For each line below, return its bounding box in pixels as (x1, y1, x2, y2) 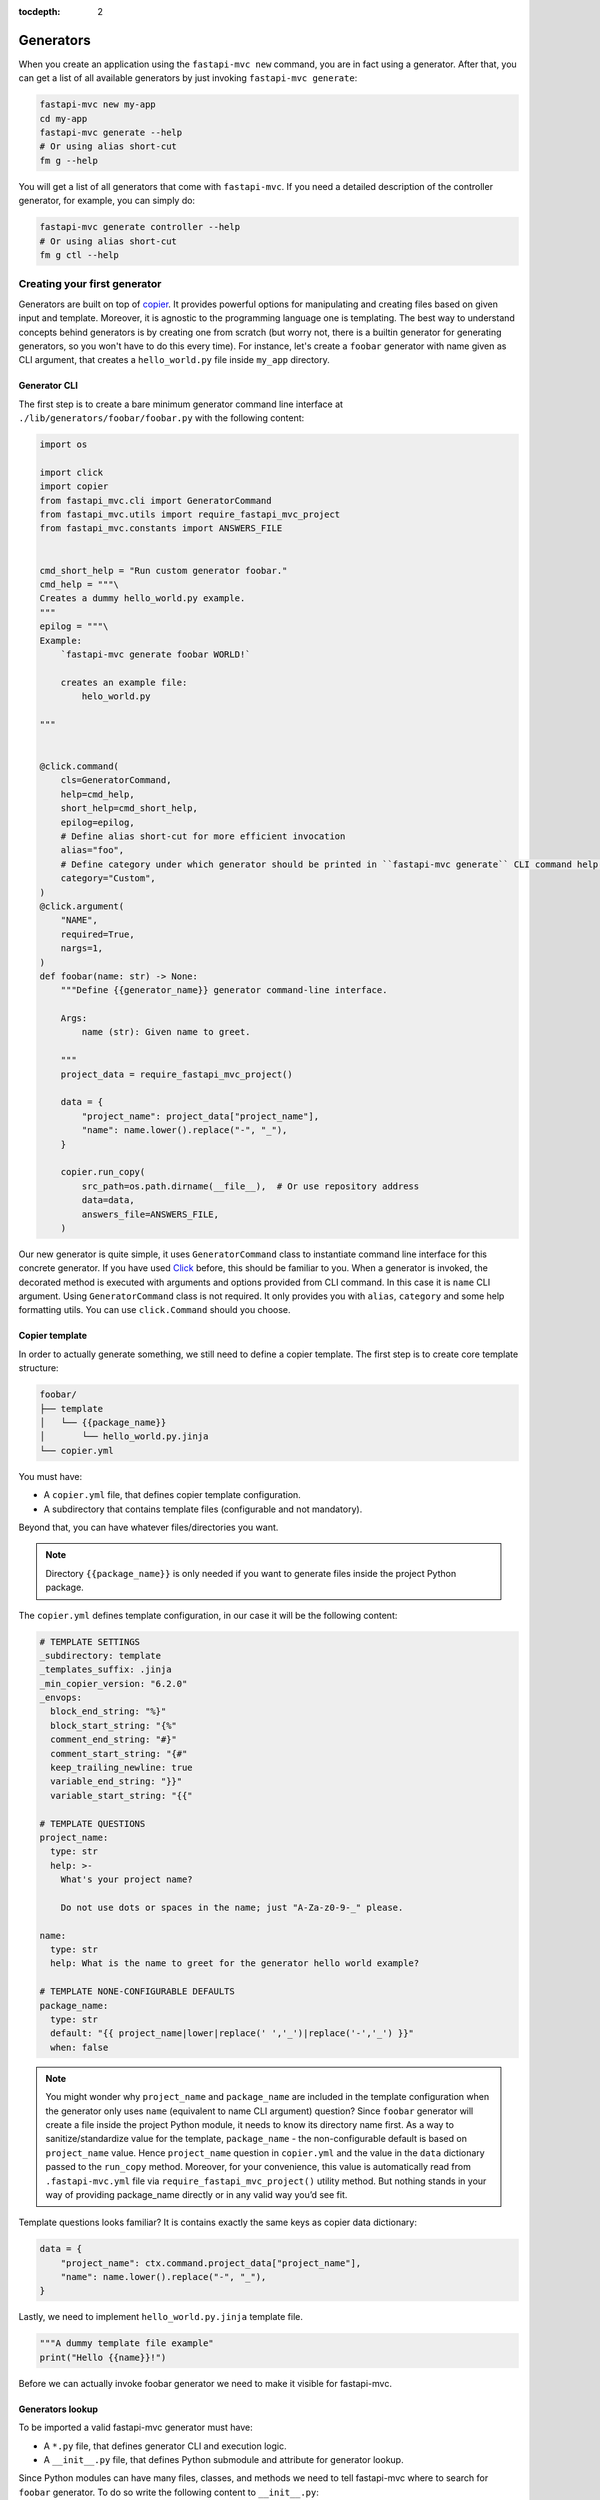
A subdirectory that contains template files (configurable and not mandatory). (43, 1503, 363, 1515)
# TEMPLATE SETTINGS (39, 1636, 140, 1647)
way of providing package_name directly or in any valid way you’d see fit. (45, 2188, 348, 2200)
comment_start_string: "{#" (50, 1748, 188, 1759)
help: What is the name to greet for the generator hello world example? (50, 1958, 420, 1969)
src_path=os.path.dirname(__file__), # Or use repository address (81, 1180, 420, 1192)
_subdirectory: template (39, 1650, 162, 1661)
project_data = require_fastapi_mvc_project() (60, 1068, 294, 1080)
